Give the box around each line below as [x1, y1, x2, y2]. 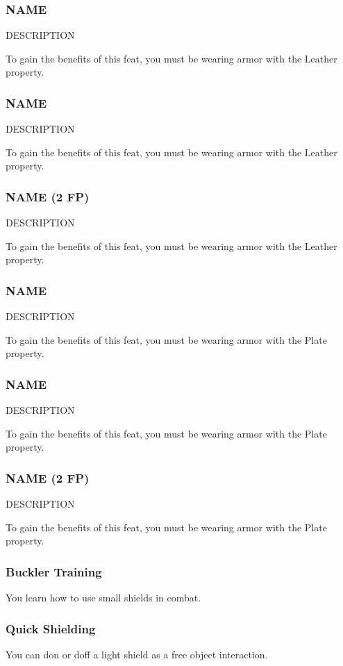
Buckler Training [6, 563, 102, 580]
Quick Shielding [6, 619, 96, 637]
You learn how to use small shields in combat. [6, 590, 201, 605]
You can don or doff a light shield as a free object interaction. [6, 647, 268, 662]
